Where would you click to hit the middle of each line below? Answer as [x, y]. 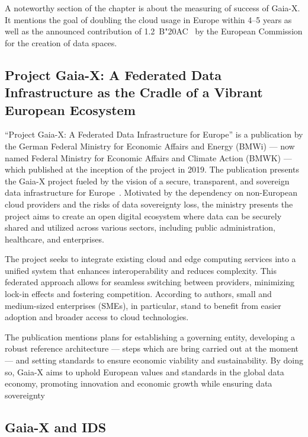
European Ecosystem [70, 109]
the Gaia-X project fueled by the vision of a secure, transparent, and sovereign [147, 181]
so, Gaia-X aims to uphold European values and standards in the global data [145, 371]
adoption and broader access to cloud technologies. [97, 317]
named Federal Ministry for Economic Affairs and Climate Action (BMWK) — [148, 157]
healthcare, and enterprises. [54, 239]
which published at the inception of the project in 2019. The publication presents [152, 169]
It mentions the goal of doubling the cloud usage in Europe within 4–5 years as [148, 19]
